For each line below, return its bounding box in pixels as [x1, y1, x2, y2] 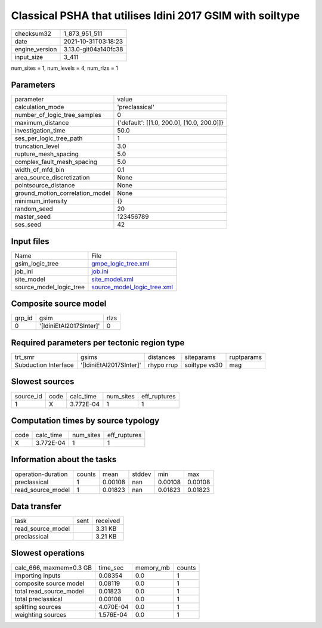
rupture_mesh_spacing [14, 150, 79, 158]
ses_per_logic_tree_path [14, 134, 83, 143]
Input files [11, 236, 50, 246]
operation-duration [14, 470, 68, 478]
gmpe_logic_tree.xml [91, 259, 150, 268]
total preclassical [14, 595, 63, 603]
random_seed [14, 205, 53, 213]
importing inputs [14, 571, 61, 580]
